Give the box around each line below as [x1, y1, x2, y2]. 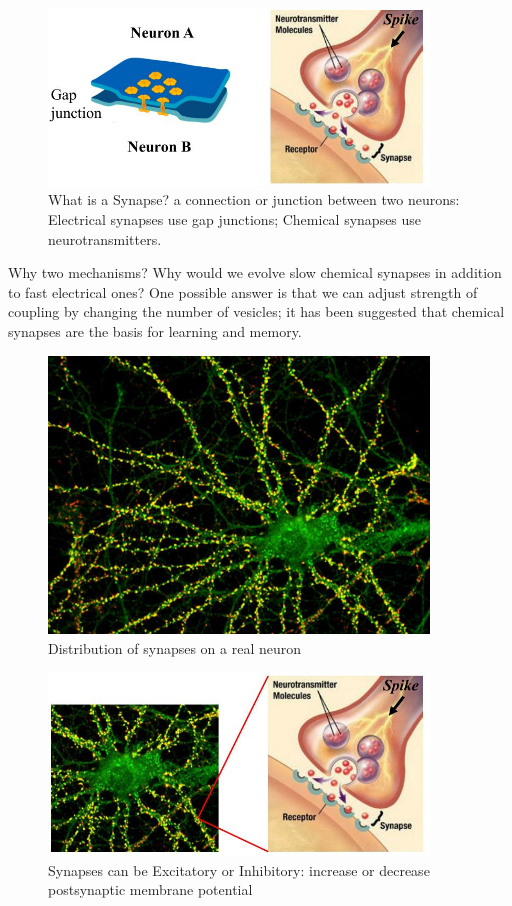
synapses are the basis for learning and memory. [8, 321, 302, 342]
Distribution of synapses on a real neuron [48, 637, 302, 658]
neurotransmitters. [48, 228, 162, 249]
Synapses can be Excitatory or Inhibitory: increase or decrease [48, 859, 430, 880]
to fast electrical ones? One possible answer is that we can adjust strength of [8, 281, 478, 302]
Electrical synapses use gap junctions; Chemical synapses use [48, 209, 422, 230]
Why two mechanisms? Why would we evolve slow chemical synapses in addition [8, 262, 502, 283]
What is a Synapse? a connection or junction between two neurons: [48, 189, 460, 210]
